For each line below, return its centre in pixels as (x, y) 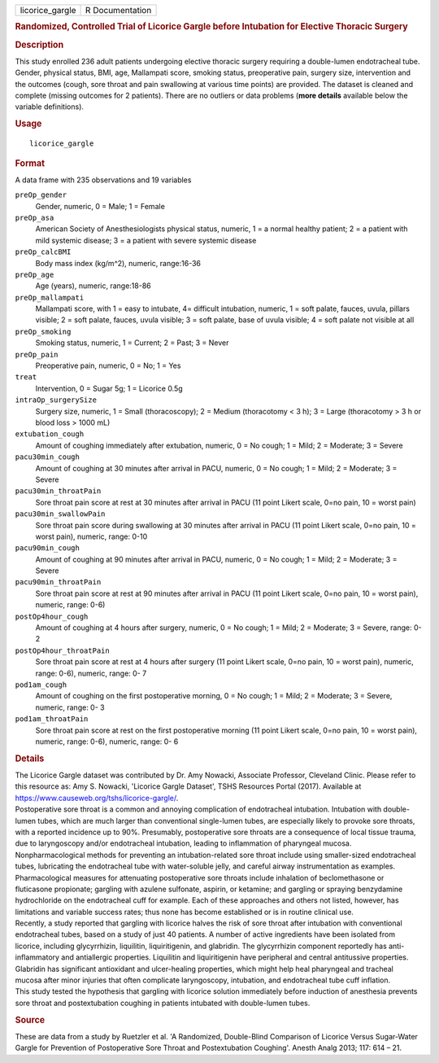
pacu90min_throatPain (58, 582)
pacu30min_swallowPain (60, 514)
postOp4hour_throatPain (62, 650)
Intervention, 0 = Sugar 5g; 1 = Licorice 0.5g (109, 388)
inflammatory (37, 957)
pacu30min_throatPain (58, 491)
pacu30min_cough (48, 457)
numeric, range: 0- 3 (70, 707)
